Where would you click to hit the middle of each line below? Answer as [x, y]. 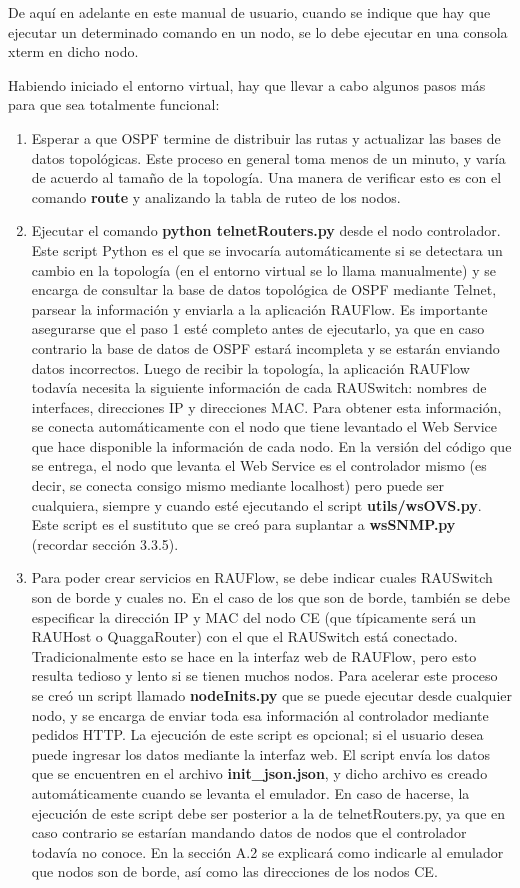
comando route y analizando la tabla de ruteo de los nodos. [216, 196]
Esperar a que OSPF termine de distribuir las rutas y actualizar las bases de [266, 137]
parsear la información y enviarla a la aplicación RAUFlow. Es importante [259, 308]
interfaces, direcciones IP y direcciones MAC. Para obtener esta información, [266, 406]
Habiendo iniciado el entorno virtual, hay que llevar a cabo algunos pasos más [247, 84]
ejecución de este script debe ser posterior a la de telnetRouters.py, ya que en [268, 812]
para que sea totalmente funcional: [114, 104]
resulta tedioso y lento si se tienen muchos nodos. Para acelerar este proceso [264, 675]
